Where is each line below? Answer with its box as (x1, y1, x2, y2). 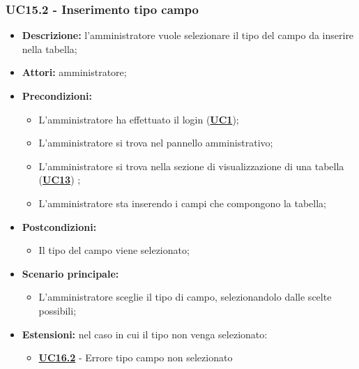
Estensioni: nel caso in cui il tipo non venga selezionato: (22, 326, 268, 341)
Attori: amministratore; (22, 65, 127, 80)
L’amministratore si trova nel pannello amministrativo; (38, 135, 273, 150)
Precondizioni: (22, 89, 92, 103)
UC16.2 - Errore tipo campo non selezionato (38, 350, 233, 365)
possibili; (38, 303, 77, 317)
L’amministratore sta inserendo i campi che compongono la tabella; (38, 195, 326, 210)
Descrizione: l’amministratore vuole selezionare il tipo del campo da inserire (22, 28, 354, 43)
